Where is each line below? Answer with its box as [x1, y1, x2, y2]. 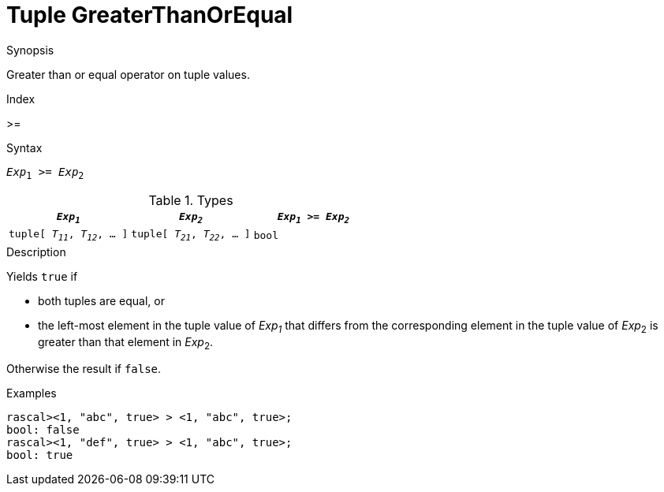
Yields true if [6, 269, 78, 283]
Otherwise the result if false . [6, 362, 162, 376]
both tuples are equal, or [38, 293, 165, 307]
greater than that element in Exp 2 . [38, 334, 214, 352]
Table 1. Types [148, 192, 233, 208]
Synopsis [6, 43, 54, 57]
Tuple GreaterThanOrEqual [6, 2, 293, 28]
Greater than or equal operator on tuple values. [6, 67, 250, 81]
